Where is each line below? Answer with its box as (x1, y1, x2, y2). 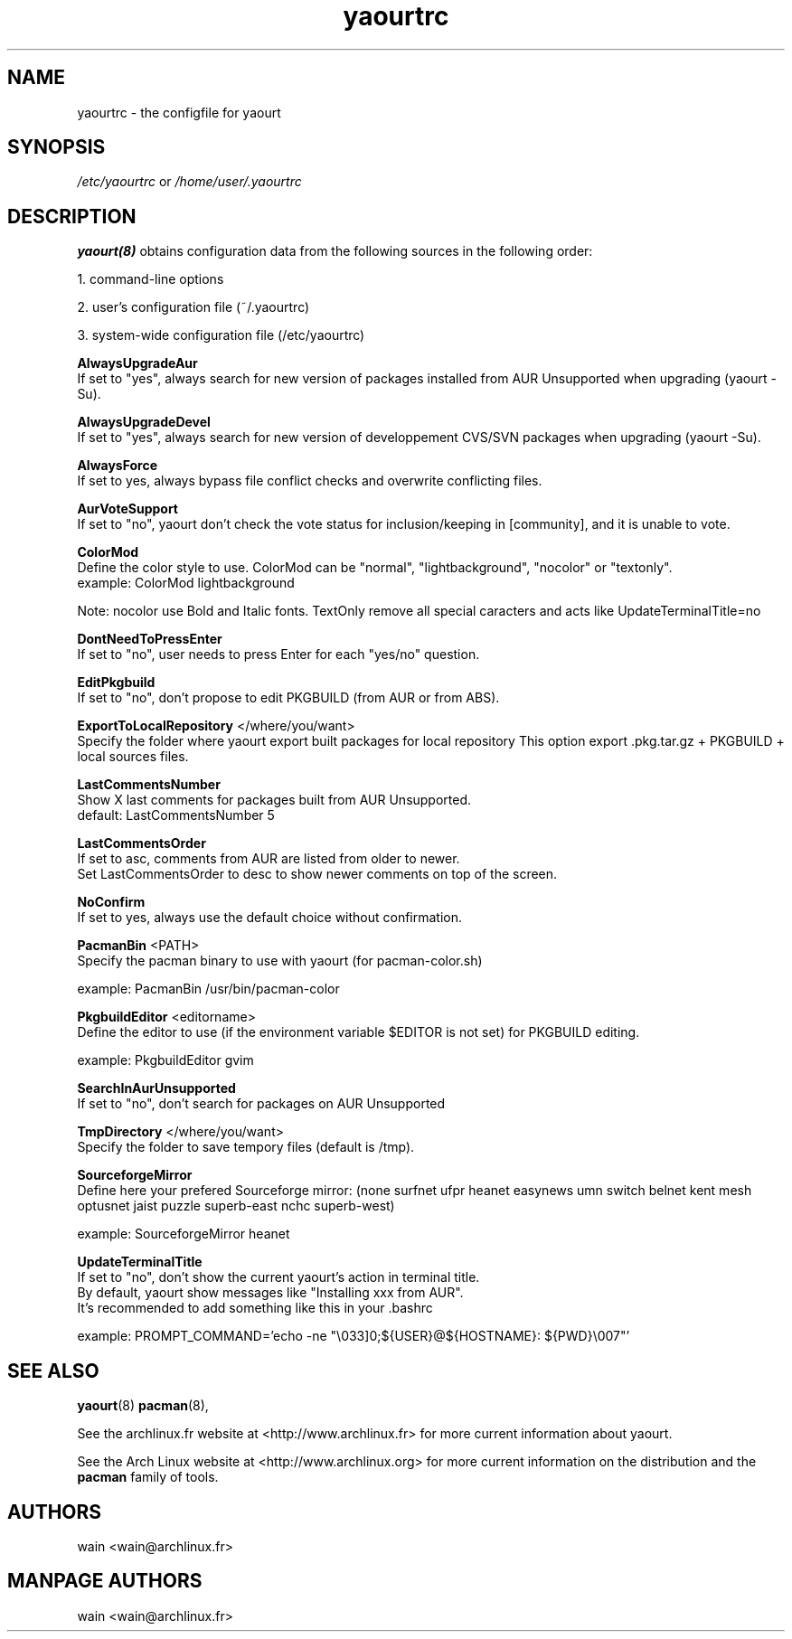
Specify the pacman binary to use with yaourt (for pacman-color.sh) (77, 953, 483, 969)
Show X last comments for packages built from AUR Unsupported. (77, 792, 472, 808)
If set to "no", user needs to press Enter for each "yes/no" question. (77, 646, 480, 663)
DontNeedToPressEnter (77, 631, 222, 647)
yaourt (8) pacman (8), (77, 1398, 209, 1414)
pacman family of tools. (77, 1469, 219, 1485)
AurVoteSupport (77, 501, 178, 517)
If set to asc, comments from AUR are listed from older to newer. (77, 851, 460, 867)
